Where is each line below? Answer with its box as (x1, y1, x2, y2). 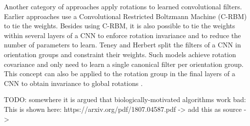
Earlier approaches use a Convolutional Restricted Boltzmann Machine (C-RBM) (4, 11, 247, 21)
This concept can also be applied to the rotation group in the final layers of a (4, 68, 235, 79)
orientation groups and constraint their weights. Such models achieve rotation (4, 49, 236, 59)
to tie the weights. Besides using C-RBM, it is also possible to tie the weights (4, 21, 235, 31)
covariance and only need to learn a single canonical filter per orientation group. (4, 59, 244, 69)
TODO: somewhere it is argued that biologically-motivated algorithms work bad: (4, 94, 246, 105)
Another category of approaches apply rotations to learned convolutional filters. (4, 1, 242, 11)
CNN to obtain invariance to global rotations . (4, 78, 143, 88)
